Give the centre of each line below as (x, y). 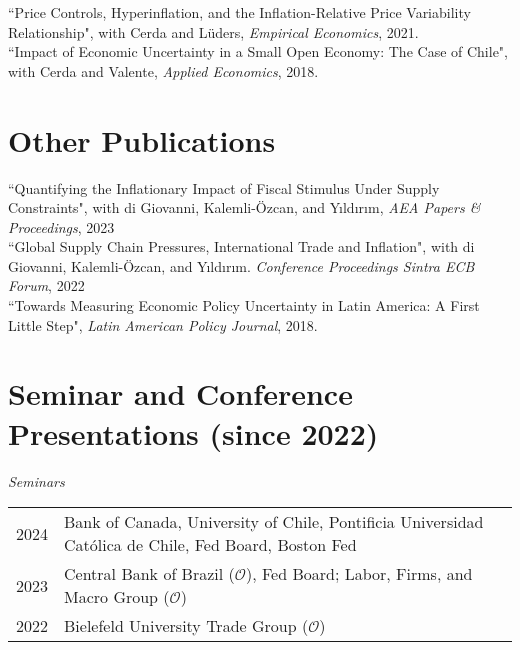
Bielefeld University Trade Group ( (186, 626)
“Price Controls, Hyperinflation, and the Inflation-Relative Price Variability (239, 12)
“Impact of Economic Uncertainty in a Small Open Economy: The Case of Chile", (258, 51)
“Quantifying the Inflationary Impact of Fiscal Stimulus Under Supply (224, 187)
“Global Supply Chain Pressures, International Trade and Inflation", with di (241, 246)
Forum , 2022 (46, 285)
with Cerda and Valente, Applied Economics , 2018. (163, 70)
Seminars (36, 480)
